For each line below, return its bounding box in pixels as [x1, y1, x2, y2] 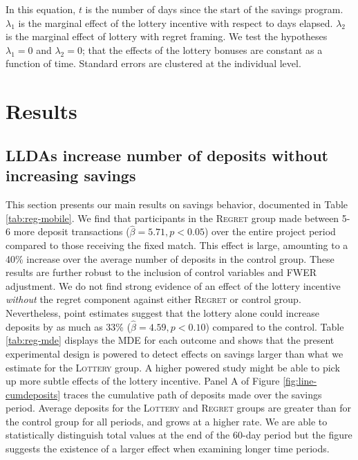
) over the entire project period [204, 224, 336, 239]
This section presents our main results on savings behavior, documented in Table [6, 196, 348, 211]
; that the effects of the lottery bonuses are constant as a [82, 42, 323, 57]
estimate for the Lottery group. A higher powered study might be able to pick [6, 360, 340, 374]
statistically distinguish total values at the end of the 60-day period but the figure [6, 427, 352, 442]
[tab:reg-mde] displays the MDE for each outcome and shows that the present [6, 333, 335, 347]
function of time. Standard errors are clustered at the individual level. [6, 56, 301, 71]
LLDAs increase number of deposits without [6, 144, 328, 165]
